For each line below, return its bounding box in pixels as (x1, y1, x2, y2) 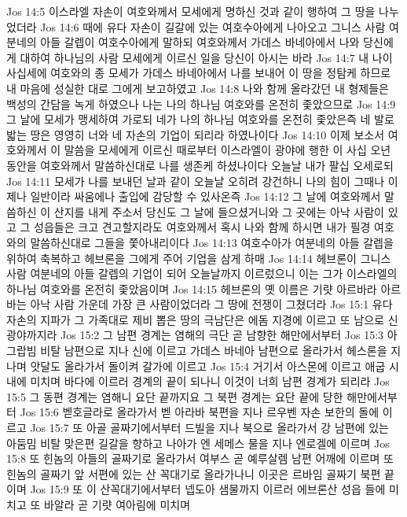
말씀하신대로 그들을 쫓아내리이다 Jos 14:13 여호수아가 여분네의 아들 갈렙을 (30, 234, 394, 250)
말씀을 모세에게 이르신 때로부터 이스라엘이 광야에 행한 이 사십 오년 (64, 142, 391, 158)
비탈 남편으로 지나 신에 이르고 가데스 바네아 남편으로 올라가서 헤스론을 (40, 342, 387, 359)
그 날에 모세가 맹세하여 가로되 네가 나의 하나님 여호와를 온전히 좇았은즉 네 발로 (6, 111, 394, 127)
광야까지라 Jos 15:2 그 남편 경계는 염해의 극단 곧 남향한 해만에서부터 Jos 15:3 (6, 327, 384, 343)
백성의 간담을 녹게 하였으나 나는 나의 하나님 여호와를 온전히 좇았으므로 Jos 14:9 (6, 95, 396, 112)
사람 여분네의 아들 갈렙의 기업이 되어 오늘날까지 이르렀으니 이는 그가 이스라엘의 (6, 265, 398, 282)
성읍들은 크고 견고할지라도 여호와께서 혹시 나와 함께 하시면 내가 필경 (34, 219, 371, 235)
